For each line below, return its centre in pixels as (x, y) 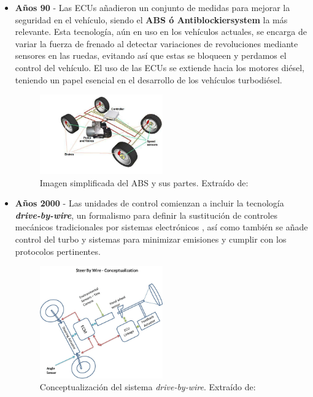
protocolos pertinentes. (58, 251)
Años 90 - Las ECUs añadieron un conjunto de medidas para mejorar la (153, 7)
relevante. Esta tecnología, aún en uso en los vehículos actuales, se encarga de (161, 32)
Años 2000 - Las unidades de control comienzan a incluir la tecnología (149, 203)
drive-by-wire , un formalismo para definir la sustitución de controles (146, 215)
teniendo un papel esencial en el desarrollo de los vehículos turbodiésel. (149, 79)
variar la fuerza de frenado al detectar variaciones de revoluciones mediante (156, 43)
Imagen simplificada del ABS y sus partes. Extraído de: (144, 182)
